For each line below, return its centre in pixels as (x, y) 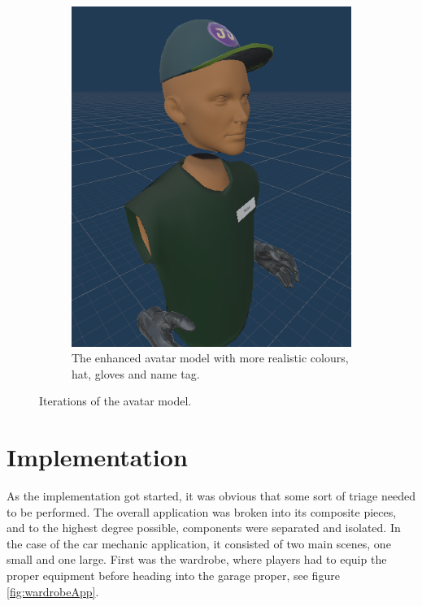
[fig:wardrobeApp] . (53, 591)
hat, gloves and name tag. (136, 373)
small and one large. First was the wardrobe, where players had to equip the (197, 559)
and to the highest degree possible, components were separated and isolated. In (204, 528)
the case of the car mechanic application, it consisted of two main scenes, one (199, 543)
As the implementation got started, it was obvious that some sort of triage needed (211, 496)
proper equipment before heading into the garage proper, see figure (173, 575)
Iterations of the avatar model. (115, 401)
